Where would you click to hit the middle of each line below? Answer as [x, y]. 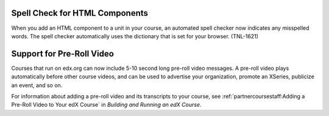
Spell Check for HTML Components [80, 13]
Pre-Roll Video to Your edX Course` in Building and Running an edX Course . [106, 105]
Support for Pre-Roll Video [62, 54]
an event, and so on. [37, 85]
